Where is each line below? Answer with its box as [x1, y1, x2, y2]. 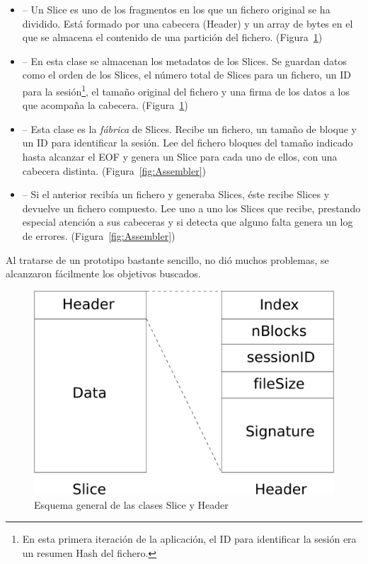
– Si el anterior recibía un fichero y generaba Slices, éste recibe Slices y [22, 187, 330, 202]
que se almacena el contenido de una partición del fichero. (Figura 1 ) [22, 30, 323, 45]
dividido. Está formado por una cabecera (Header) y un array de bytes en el [22, 16, 353, 30]
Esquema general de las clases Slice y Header [34, 497, 229, 512]
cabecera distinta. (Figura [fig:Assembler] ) [22, 163, 206, 178]
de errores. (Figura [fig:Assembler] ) [22, 228, 176, 243]
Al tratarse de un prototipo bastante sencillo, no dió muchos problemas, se [6, 252, 329, 267]
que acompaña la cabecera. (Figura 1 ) [22, 98, 188, 113]
